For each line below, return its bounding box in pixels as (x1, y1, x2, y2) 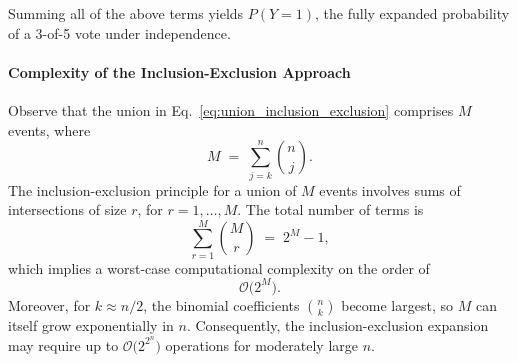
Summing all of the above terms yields (8, 3, 244, 23)
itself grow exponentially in (8, 314, 174, 335)
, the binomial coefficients (143, 294, 300, 315)
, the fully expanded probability (315, 3, 510, 23)
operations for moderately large (165, 334, 358, 355)
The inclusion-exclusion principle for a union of (8, 179, 297, 200)
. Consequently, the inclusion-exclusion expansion (186, 314, 489, 335)
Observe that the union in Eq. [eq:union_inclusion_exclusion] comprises (8, 99, 454, 120)
